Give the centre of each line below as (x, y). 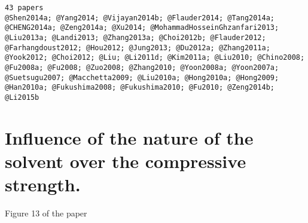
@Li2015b (22, 97)
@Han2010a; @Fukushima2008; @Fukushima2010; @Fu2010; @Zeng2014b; (140, 88)
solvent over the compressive (126, 161)
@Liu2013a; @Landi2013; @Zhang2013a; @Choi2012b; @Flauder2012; (135, 37)
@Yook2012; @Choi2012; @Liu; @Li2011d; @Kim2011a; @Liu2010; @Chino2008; (155, 58)
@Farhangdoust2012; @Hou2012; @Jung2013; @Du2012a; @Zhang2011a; (138, 48)
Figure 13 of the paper (46, 213)
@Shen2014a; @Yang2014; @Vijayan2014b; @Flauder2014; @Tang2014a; (140, 18)
